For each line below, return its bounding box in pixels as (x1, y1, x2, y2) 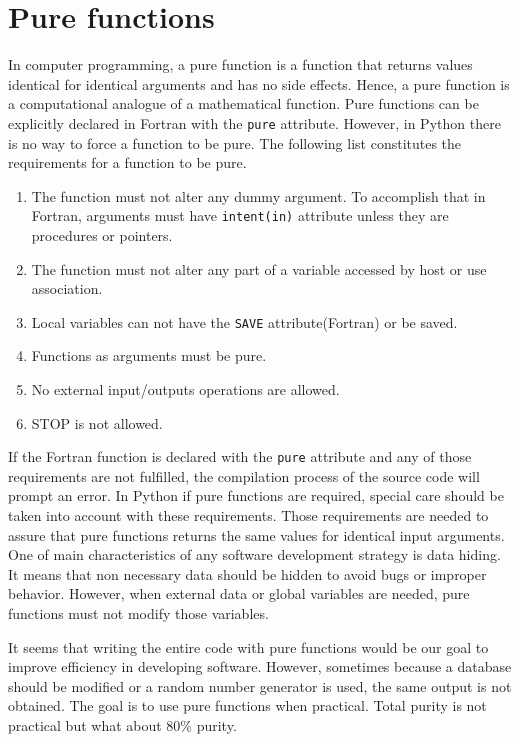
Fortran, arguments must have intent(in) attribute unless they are (31, 205, 449, 226)
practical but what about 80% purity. (8, 715, 237, 735)
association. (31, 278, 103, 299)
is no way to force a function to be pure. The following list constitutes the (8, 132, 462, 153)
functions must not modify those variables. (8, 603, 269, 624)
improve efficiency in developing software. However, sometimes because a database (8, 656, 512, 677)
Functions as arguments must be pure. (31, 345, 267, 366)
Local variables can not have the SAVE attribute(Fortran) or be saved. (31, 311, 458, 332)
